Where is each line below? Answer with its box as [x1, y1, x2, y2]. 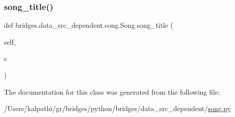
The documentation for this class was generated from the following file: [4, 86, 220, 97]
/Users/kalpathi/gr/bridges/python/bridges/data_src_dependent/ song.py [4, 103, 231, 114]
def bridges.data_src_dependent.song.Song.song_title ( [4, 20, 173, 30]
